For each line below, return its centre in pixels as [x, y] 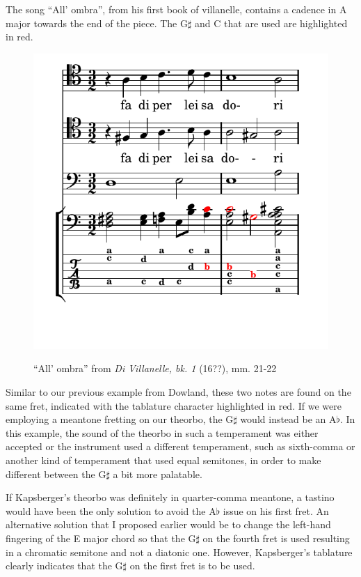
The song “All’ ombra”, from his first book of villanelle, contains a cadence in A [176, 9]
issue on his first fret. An [276, 510]
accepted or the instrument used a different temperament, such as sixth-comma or [180, 446]
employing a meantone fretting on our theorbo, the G [120, 419]
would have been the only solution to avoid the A [111, 510]
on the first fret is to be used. [192, 566]
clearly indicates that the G [64, 566]
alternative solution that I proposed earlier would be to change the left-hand [168, 524]
